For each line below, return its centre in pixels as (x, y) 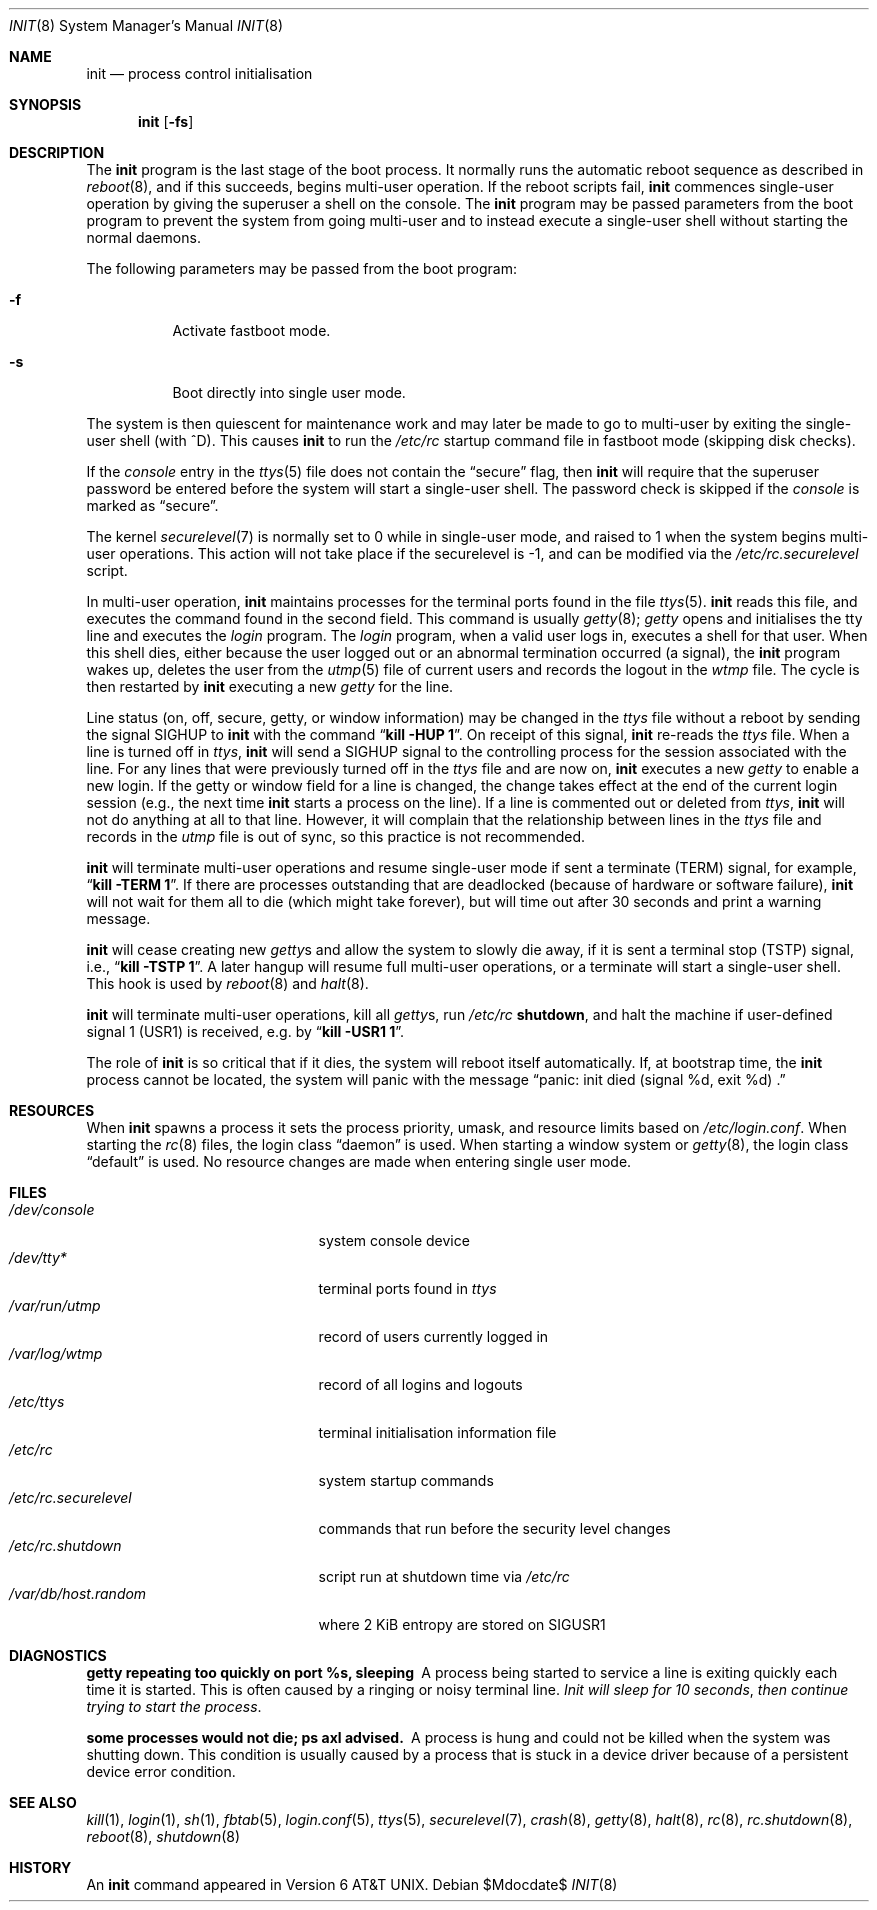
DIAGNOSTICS (58, 1655)
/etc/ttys (37, 1401)
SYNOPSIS (45, 104)
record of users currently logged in (433, 1336)
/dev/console (52, 1209)
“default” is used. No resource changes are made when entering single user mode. (359, 1161)
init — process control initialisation (199, 73)
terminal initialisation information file (437, 1432)
